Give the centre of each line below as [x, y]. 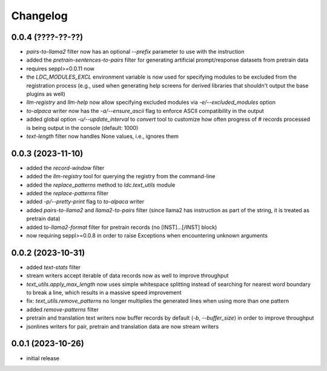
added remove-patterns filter [63, 309]
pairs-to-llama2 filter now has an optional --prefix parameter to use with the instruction [135, 52]
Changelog [39, 16]
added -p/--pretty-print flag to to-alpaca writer [85, 202]
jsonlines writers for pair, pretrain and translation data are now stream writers [123, 326]
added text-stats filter [54, 267]
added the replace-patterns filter [68, 193]
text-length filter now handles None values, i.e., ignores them [102, 136]
